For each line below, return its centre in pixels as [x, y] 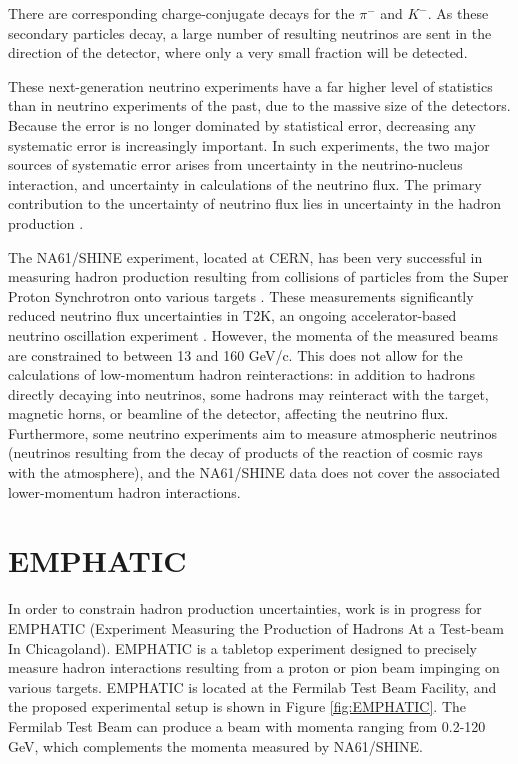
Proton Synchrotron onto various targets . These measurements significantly [241, 295]
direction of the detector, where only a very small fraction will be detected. [238, 52]
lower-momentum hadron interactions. [124, 491]
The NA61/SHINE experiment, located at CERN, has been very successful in [245, 256]
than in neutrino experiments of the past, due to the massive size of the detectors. [259, 105]
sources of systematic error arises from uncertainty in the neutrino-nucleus [235, 164]
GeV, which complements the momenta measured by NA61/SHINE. [216, 745]
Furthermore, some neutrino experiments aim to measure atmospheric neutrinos [252, 432]
